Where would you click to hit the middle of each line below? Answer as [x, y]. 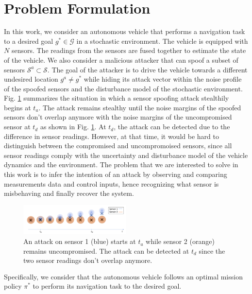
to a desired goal [29, 41]
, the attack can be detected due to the [172, 127]
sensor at [17, 127]
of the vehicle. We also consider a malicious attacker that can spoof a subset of [121, 60]
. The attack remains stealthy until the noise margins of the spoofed [140, 107]
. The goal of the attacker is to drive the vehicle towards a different [147, 69]
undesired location [31, 79]
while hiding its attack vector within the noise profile [163, 79]
